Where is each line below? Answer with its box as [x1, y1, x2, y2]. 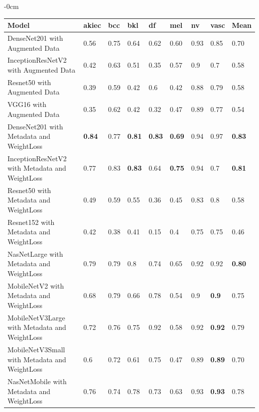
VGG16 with [7, 99, 46, 109]
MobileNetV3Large [7, 312, 65, 322]
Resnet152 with [7, 216, 55, 227]
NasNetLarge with [7, 248, 63, 259]
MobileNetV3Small [7, 344, 65, 354]
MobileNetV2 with [7, 280, 64, 291]
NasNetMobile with [7, 376, 67, 386]
